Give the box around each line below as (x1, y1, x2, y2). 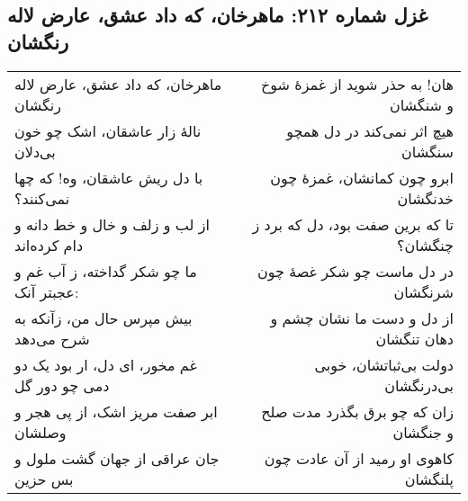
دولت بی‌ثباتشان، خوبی (314, 353, 454, 375)
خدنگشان (397, 187, 454, 209)
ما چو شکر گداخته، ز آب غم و (14, 260, 197, 282)
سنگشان (401, 140, 454, 162)
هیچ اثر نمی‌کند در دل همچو (286, 120, 454, 141)
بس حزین (14, 468, 74, 489)
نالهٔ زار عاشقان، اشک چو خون (14, 120, 202, 141)
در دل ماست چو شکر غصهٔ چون (256, 260, 454, 282)
